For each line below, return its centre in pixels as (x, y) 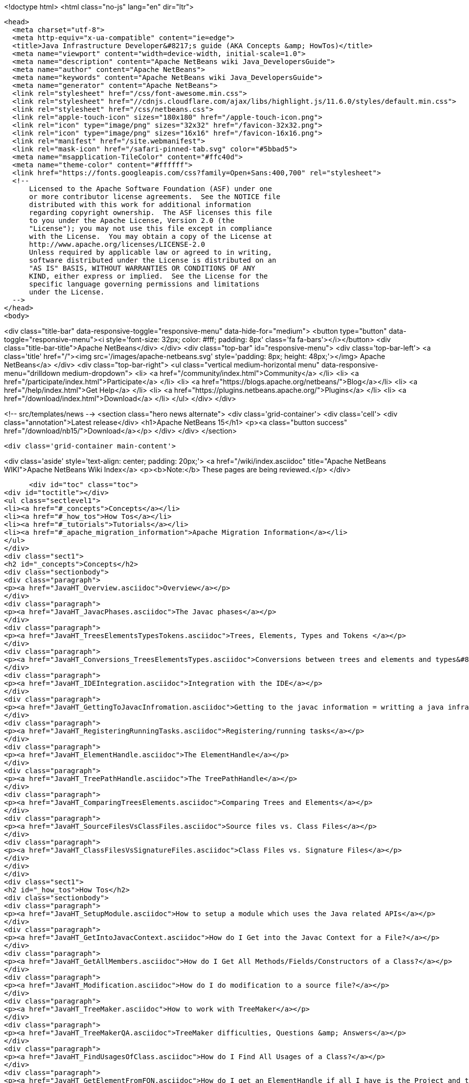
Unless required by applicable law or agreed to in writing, (151, 252)
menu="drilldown (32, 373)
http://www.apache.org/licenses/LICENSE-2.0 (117, 244)
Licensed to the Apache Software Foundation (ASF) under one (151, 189)
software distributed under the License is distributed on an (153, 260)
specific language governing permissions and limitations (144, 284)
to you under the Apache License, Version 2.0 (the (132, 220)
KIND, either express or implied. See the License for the (149, 276)
